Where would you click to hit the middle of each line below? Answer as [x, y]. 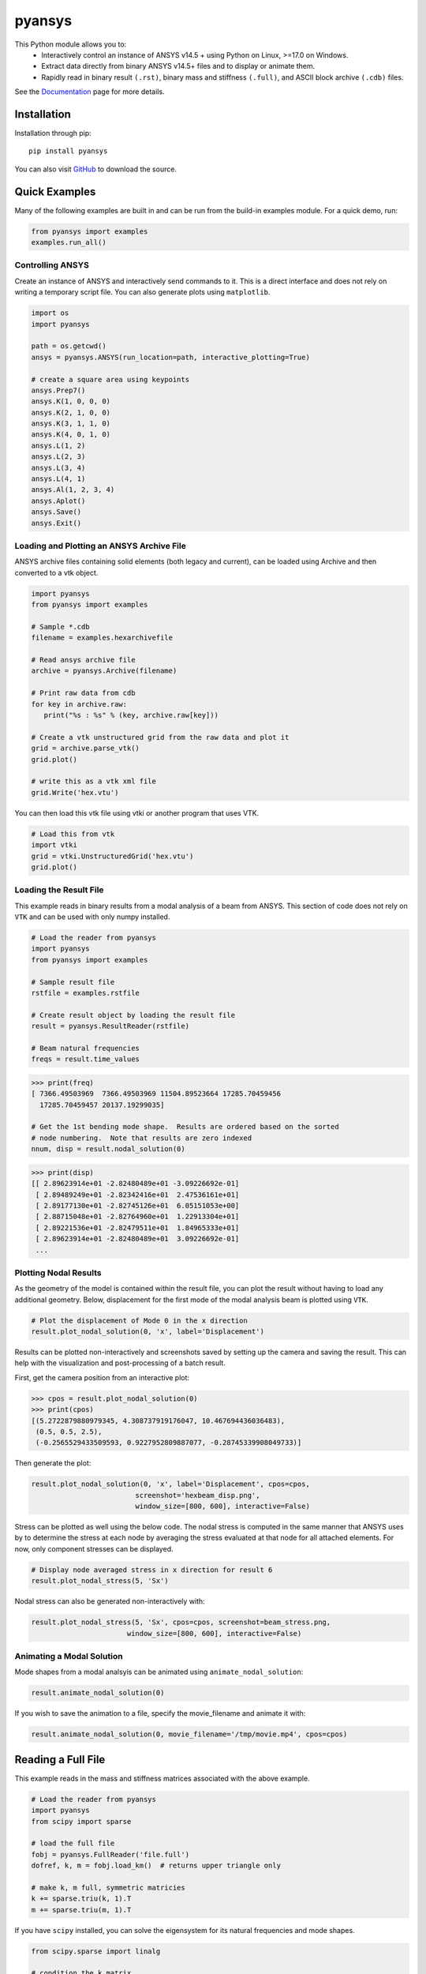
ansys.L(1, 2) [58, 445]
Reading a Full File [60, 1760]
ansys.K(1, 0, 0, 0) [71, 402]
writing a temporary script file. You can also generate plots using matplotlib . [142, 292]
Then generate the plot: [53, 1463]
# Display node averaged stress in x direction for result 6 [152, 1570]
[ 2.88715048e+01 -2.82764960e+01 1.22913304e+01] [138, 1217]
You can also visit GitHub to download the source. [96, 169]
